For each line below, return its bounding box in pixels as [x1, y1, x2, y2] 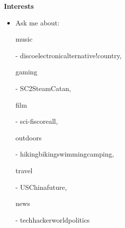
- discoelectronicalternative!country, [15, 50, 122, 60]
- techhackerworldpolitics [15, 214, 90, 225]
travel [15, 165, 33, 175]
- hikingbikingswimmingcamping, [15, 149, 114, 159]
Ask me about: [15, 17, 60, 27]
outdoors [15, 132, 42, 142]
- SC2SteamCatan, [15, 83, 71, 93]
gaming [15, 67, 38, 77]
